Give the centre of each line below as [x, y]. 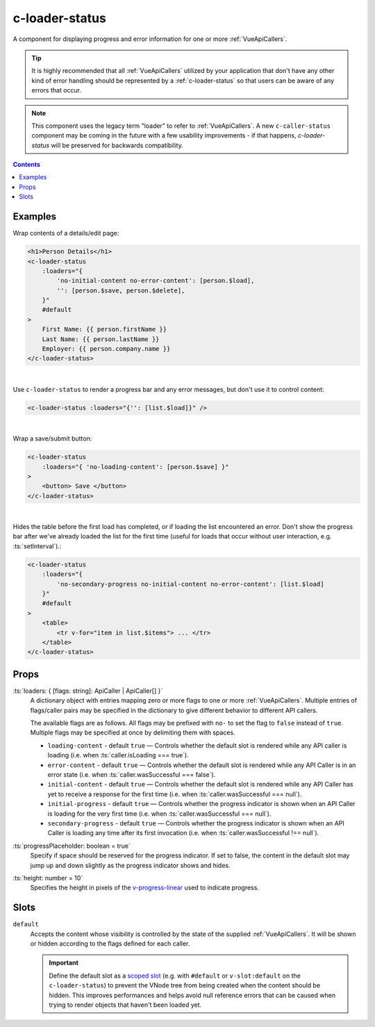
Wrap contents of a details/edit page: [66, 233]
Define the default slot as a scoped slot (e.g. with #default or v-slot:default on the [175, 976]
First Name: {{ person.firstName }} [104, 329]
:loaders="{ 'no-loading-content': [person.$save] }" [135, 467]
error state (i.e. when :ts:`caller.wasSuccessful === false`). [132, 774]
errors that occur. [57, 90]
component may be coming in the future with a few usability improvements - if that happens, [164, 135]
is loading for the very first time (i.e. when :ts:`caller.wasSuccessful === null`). [159, 814]
